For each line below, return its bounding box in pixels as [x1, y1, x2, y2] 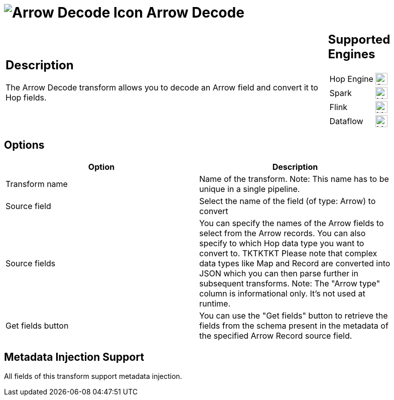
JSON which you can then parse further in [199, 268, 358, 278]
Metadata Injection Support [4, 350, 145, 363]
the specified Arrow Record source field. [199, 330, 352, 341]
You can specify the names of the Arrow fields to [199, 218, 384, 228]
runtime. [199, 298, 230, 309]
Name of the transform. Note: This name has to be [199, 173, 389, 184]
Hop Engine [329, 73, 373, 84]
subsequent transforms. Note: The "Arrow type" [199, 278, 380, 288]
